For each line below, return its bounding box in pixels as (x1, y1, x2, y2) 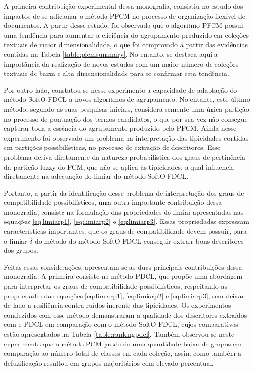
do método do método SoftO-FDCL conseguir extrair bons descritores (35, 235, 244, 246)
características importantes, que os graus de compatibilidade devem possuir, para (4, 226, 247, 236)
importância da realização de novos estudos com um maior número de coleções (4, 58, 239, 69)
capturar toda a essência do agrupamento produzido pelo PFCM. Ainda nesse (4, 123, 237, 133)
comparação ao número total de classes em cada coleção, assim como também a (4, 348, 242, 358)
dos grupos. (4, 245, 38, 255)
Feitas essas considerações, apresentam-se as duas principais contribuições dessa (4, 261, 242, 272)
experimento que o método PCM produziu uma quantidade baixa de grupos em (4, 338, 242, 348)
